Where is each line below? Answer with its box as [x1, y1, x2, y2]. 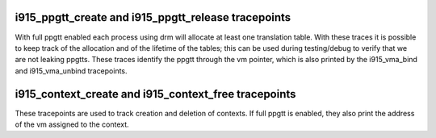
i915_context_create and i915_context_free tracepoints [15, 87, 296, 101]
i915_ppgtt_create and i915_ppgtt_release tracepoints [15, 10, 291, 24]
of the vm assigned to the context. [15, 119, 129, 129]
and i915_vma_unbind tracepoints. [15, 65, 128, 76]
